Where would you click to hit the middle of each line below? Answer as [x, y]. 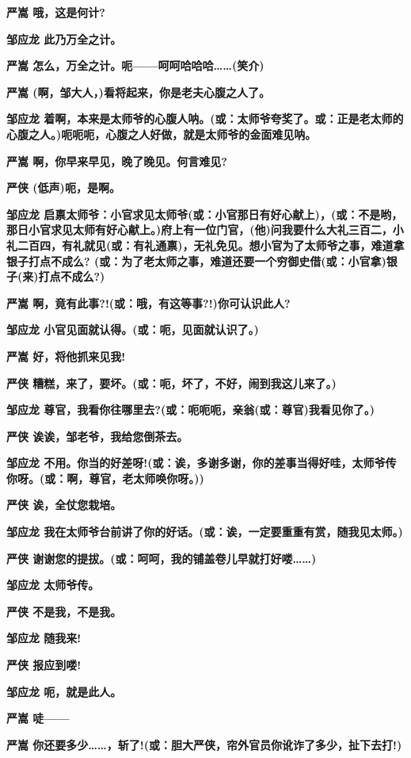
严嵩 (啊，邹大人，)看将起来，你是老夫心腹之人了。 [138, 92]
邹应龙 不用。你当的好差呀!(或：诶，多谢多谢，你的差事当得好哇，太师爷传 [202, 463]
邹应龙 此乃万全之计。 [64, 38]
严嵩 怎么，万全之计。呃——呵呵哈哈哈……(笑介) [135, 65]
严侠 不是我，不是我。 [64, 611]
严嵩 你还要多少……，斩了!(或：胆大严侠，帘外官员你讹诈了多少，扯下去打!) [204, 744]
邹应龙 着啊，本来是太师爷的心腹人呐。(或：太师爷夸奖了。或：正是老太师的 [205, 119]
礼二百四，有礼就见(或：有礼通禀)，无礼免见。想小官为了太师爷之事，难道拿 [205, 245]
